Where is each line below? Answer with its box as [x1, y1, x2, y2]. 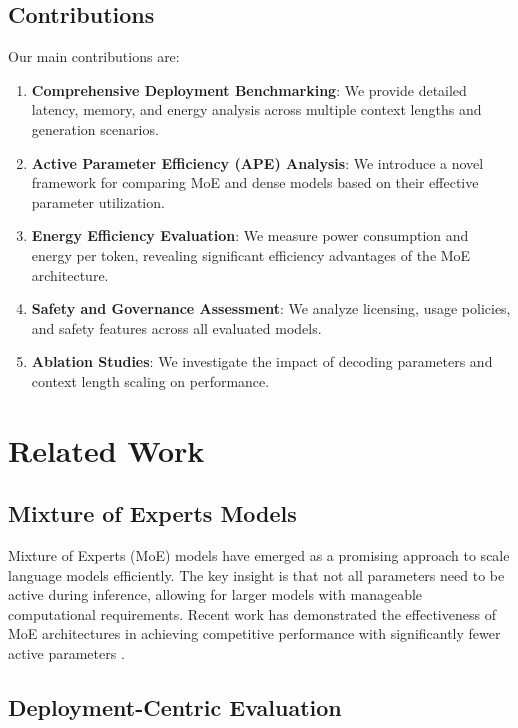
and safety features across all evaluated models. [31, 317, 322, 338]
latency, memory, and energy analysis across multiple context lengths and [31, 99, 482, 120]
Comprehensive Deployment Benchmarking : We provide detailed [31, 79, 467, 100]
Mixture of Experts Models [8, 498, 297, 529]
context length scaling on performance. [31, 370, 270, 391]
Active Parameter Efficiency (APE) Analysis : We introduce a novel [31, 152, 484, 173]
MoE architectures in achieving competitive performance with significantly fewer [8, 623, 501, 644]
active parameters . [8, 643, 125, 664]
